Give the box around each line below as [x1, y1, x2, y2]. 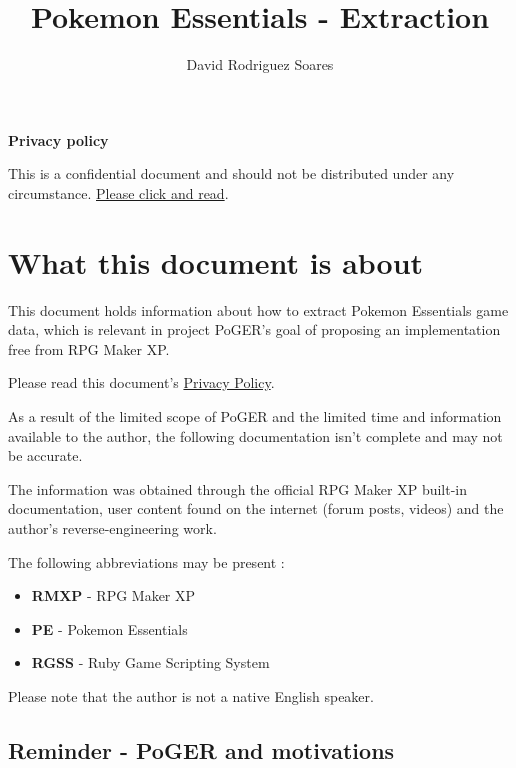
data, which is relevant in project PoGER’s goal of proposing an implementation [8, 319, 501, 340]
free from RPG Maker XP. [8, 338, 170, 359]
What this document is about [8, 241, 424, 282]
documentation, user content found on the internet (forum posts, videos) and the [8, 498, 504, 519]
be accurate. [8, 445, 83, 466]
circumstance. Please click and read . [8, 182, 229, 203]
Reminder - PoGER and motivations [8, 734, 395, 765]
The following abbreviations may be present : [8, 551, 285, 572]
